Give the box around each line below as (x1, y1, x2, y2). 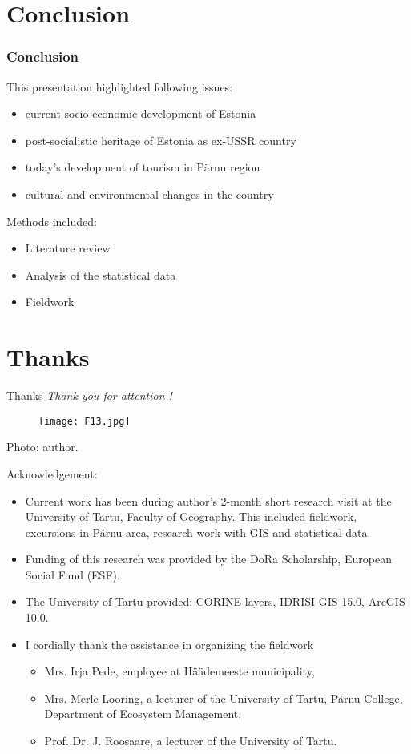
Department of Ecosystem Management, (44, 705, 242, 722)
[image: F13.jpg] (38, 415, 131, 427)
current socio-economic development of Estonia (25, 105, 256, 122)
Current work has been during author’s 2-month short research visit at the (25, 492, 392, 509)
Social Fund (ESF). (25, 566, 120, 583)
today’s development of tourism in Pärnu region (25, 159, 260, 175)
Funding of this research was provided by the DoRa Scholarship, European (25, 550, 392, 567)
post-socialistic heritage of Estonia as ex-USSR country (25, 131, 296, 148)
